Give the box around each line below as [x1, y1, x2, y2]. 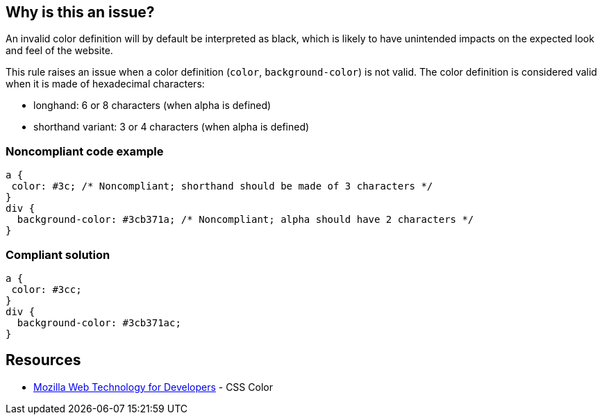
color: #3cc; [11, 283, 82, 295]
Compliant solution [6, 247, 110, 262]
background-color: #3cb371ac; [17, 317, 181, 328]
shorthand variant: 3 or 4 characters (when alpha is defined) [33, 121, 310, 133]
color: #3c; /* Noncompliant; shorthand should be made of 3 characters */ [11, 180, 433, 192]
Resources [6, 351, 81, 369]
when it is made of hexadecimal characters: [6, 78, 205, 90]
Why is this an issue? [6, 3, 155, 21]
